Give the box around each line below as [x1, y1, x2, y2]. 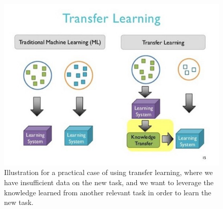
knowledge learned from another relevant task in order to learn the [4, 187, 211, 197]
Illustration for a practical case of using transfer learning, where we [4, 167, 213, 178]
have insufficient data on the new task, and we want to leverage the [4, 177, 214, 187]
